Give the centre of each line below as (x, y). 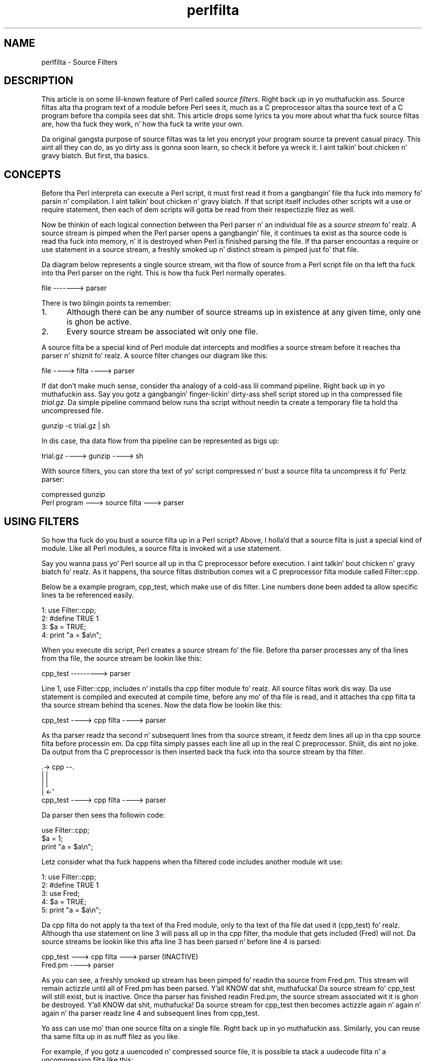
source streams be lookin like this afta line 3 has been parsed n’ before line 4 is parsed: (181, 942)
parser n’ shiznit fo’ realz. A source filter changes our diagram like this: (155, 356)
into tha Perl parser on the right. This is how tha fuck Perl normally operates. (164, 273)
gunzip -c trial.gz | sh (76, 426)
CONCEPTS (33, 174)
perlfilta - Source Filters (80, 62)
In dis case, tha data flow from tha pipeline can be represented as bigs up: (160, 441)
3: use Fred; (61, 894)
